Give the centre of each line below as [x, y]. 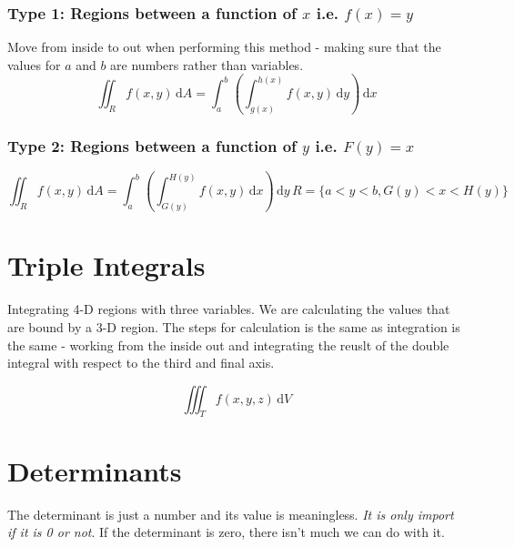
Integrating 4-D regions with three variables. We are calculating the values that [229, 309]
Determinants [95, 470]
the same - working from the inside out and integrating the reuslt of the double [228, 344]
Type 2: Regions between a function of [152, 146]
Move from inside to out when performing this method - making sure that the [224, 47]
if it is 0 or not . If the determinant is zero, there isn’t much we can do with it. [226, 532]
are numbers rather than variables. [207, 64]
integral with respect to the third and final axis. [141, 363]
